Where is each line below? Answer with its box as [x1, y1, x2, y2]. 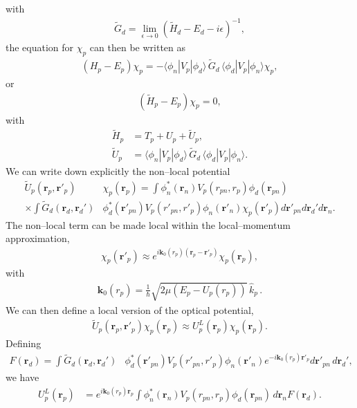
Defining [6, 336, 42, 351]
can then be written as [89, 40, 186, 55]
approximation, [6, 231, 70, 245]
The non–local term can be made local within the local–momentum [6, 217, 291, 232]
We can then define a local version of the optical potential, [6, 302, 254, 317]
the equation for [6, 40, 74, 55]
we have [6, 370, 39, 384]
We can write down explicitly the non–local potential [6, 164, 230, 178]
